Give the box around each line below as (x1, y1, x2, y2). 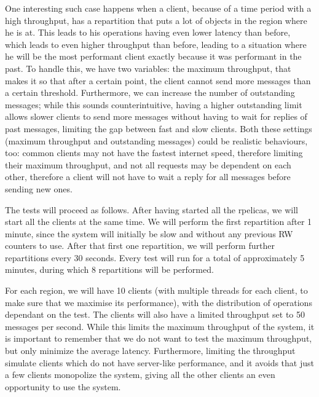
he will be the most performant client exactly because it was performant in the (5, 50, 302, 63)
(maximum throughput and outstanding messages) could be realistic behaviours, (5, 134, 308, 147)
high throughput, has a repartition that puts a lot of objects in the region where (5, 14, 307, 26)
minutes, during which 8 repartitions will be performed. (5, 263, 214, 276)
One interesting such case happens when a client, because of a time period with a (5, 2, 312, 14)
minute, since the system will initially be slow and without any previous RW (5, 227, 293, 240)
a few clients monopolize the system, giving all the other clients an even (5, 368, 275, 381)
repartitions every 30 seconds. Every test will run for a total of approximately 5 (5, 251, 305, 264)
